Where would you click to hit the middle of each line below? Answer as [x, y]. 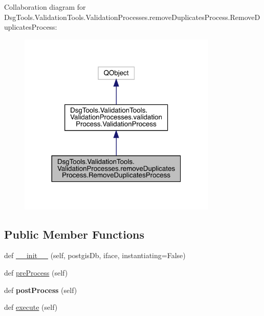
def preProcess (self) [36, 272]
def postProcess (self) [41, 290]
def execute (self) [31, 307]
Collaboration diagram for [45, 7]
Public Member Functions [74, 234]
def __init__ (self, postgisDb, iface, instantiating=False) [95, 255]
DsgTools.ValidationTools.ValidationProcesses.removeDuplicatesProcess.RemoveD [132, 17]
